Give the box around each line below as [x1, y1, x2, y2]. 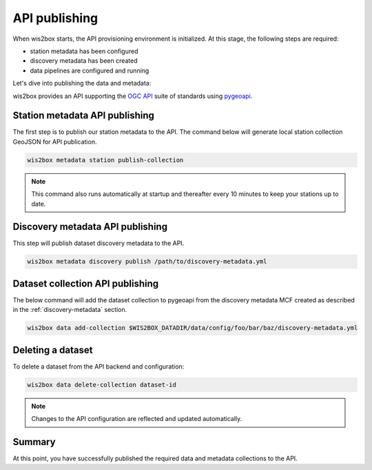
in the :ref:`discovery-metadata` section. [12, 306, 127, 314]
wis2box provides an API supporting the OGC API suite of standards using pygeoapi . [12, 92, 253, 100]
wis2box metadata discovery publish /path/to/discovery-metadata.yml [27, 257, 267, 266]
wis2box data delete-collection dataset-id [27, 380, 177, 389]
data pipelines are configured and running [30, 66, 149, 75]
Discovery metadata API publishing [12, 221, 168, 233]
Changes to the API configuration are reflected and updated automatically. [31, 415, 242, 423]
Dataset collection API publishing [12, 277, 159, 289]
